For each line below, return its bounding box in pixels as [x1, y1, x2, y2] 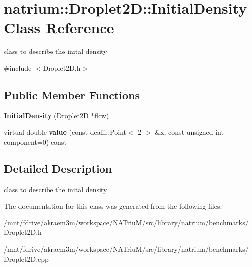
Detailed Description [4, 160, 112, 176]
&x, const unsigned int [155, 127, 224, 137]
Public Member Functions [4, 87, 140, 102]
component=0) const [4, 136, 67, 147]
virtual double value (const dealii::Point [4, 127, 126, 137]
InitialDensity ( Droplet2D [4, 110, 89, 120]
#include [4, 62, 32, 73]
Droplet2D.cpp [4, 253, 49, 264]
